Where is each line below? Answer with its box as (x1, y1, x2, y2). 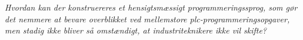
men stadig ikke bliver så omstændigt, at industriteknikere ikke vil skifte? (5, 24, 267, 36)
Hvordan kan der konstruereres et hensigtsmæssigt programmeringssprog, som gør (5, 1, 298, 13)
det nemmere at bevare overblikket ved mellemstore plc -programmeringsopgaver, (5, 12, 290, 25)
